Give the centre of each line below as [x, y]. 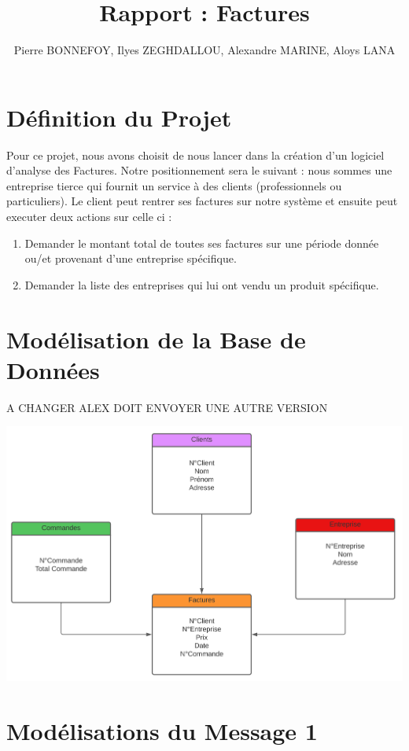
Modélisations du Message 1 [162, 731]
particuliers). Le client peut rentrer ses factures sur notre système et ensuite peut [202, 201]
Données [53, 369]
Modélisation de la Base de [156, 339]
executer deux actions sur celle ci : [89, 217]
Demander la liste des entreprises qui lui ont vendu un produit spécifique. [202, 284]
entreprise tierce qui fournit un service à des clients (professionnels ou [174, 185]
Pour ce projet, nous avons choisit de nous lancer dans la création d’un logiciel [195, 155]
